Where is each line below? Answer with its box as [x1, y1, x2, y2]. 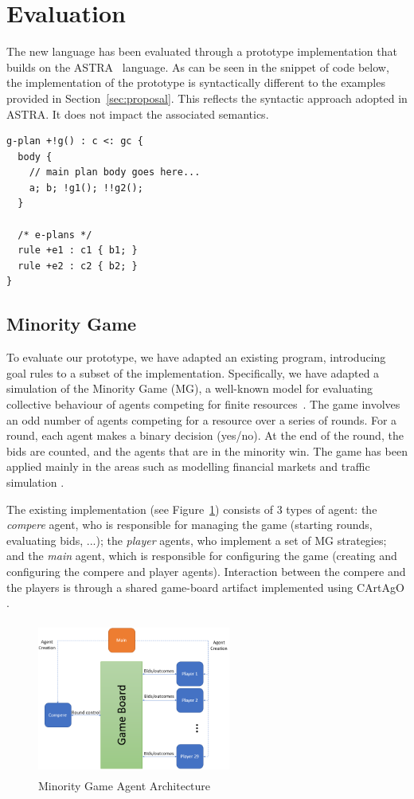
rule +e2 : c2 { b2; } [18, 260, 138, 272]
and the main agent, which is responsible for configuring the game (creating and [6, 547, 397, 564]
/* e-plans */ [18, 229, 92, 241]
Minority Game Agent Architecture [38, 777, 211, 794]
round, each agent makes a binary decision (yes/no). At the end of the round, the [6, 427, 404, 444]
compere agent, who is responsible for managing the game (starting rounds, [6, 516, 373, 533]
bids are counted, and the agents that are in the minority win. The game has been [6, 442, 408, 459]
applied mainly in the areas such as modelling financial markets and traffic [6, 458, 370, 475]
